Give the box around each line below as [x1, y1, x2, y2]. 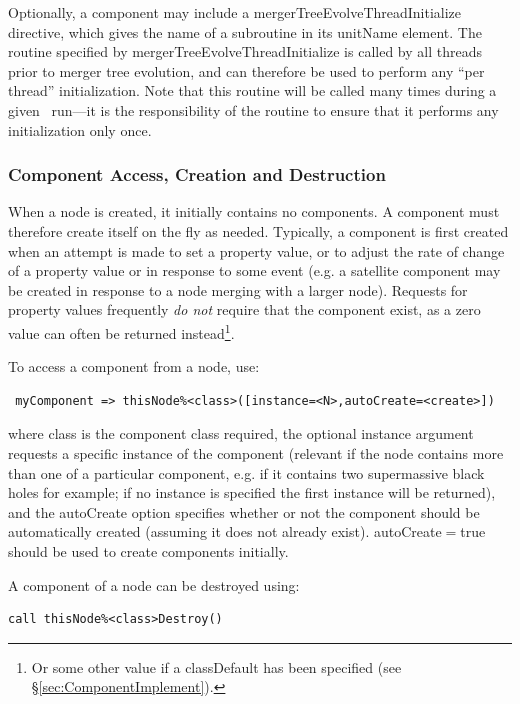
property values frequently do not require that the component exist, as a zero [8, 299, 481, 320]
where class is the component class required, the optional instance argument [8, 423, 474, 444]
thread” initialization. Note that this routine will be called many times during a [8, 80, 497, 101]
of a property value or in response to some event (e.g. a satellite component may [8, 260, 501, 281]
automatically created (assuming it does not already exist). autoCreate [8, 521, 442, 542]
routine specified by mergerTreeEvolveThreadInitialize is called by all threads [8, 41, 482, 62]
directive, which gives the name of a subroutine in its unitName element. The [8, 21, 482, 42]
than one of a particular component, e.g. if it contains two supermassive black [8, 462, 485, 483]
